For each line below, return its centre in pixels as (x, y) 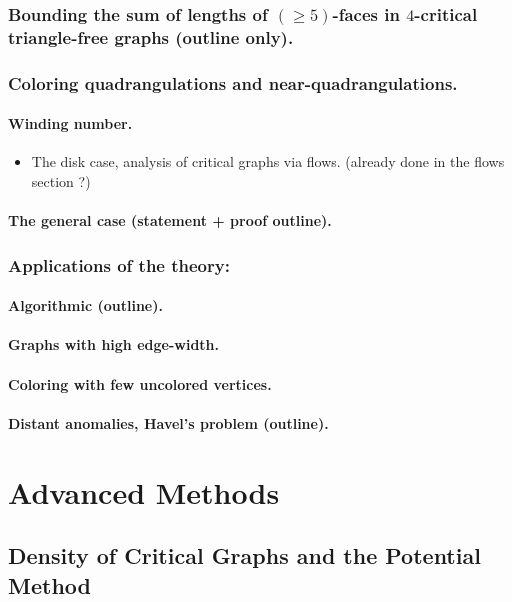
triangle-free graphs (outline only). (151, 36)
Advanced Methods (144, 491)
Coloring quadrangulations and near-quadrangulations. (233, 82)
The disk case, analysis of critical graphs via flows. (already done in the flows (268, 161)
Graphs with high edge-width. (113, 344)
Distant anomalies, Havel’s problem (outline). (168, 422)
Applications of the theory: (119, 264)
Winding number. (70, 123)
